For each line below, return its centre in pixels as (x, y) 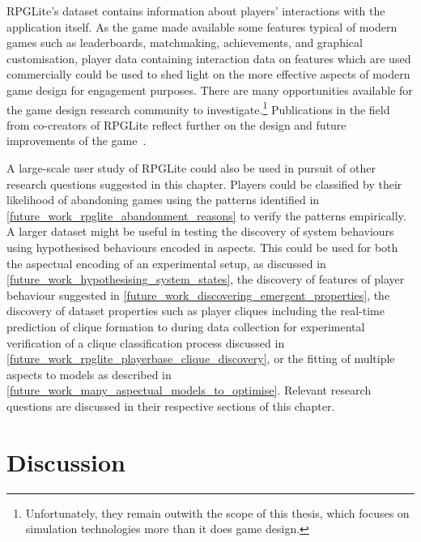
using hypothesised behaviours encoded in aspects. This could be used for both (202, 247)
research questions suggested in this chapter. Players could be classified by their (204, 184)
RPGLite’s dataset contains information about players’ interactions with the (196, 11)
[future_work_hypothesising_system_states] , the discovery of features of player (206, 279)
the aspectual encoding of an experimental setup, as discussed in (166, 263)
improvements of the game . (77, 141)
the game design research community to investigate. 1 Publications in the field (198, 108)
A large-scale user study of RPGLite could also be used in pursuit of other (191, 168)
